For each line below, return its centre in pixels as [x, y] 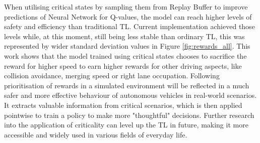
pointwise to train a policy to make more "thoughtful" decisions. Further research [129, 115]
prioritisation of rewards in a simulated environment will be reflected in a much [127, 85]
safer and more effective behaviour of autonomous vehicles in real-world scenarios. [131, 95]
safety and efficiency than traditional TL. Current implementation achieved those [129, 26]
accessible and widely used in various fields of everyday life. [96, 134]
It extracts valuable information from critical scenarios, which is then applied [123, 105]
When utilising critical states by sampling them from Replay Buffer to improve [126, 7]
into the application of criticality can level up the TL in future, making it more [126, 125]
